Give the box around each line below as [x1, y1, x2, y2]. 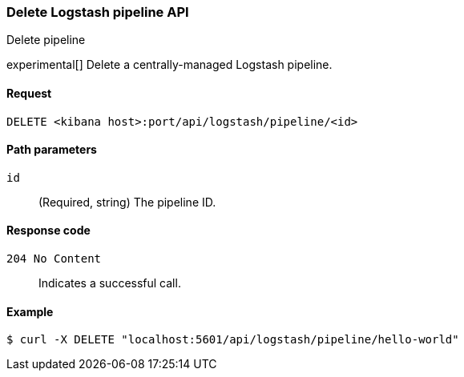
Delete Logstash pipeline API [6, 4, 189, 20]
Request [6, 86, 52, 100]
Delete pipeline [6, 33, 86, 47]
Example [6, 304, 54, 319]
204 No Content [6, 252, 102, 266]
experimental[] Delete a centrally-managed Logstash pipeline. [6, 58, 333, 72]
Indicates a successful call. [38, 276, 181, 291]
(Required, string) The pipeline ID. [38, 195, 216, 209]
